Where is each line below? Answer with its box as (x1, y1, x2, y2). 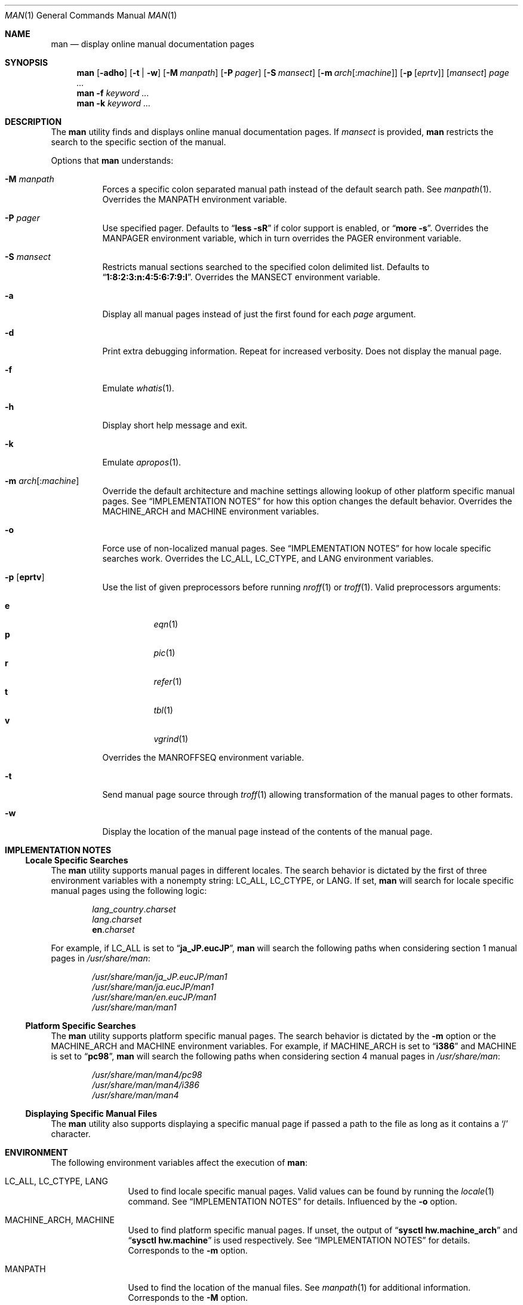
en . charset (92, 924, 135, 935)
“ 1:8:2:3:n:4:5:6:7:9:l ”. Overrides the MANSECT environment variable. (102, 272, 380, 282)
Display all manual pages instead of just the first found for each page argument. (102, 309, 416, 319)
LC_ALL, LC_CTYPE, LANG (5, 1176, 108, 1186)
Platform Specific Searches (25, 1021, 136, 1031)
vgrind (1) (153, 734, 189, 744)
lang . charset (92, 914, 142, 924)
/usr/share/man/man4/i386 (92, 1080, 199, 1090)
